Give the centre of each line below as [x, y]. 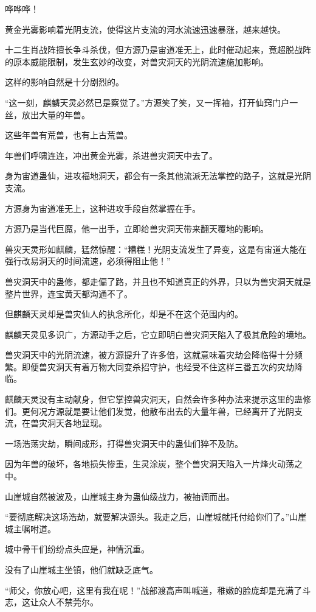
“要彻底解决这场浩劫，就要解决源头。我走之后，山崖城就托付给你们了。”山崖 [156, 517]
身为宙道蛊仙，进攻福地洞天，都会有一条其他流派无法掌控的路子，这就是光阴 [158, 176]
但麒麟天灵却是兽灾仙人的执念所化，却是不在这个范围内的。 [124, 314]
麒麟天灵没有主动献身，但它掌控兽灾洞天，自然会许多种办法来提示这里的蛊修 [158, 399]
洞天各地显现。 [77, 423]
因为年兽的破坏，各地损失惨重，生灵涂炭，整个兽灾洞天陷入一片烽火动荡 [149, 464]
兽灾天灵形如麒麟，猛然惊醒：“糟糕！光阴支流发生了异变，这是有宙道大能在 [156, 249]
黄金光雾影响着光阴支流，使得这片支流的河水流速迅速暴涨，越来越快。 [145, 29]
